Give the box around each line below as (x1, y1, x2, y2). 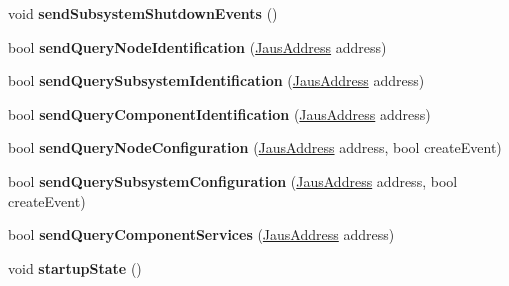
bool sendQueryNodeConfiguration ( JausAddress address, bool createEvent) (8, 137, 502, 158)
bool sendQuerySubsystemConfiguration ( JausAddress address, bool (8, 170, 458, 191)
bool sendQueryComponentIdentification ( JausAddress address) (8, 103, 431, 124)
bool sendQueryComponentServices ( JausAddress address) (8, 224, 395, 245)
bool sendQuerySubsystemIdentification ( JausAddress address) (8, 70, 425, 91)
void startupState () (8, 257, 142, 278)
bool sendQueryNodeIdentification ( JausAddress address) (8, 36, 387, 57)
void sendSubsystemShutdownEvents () (8, 3, 278, 23)
